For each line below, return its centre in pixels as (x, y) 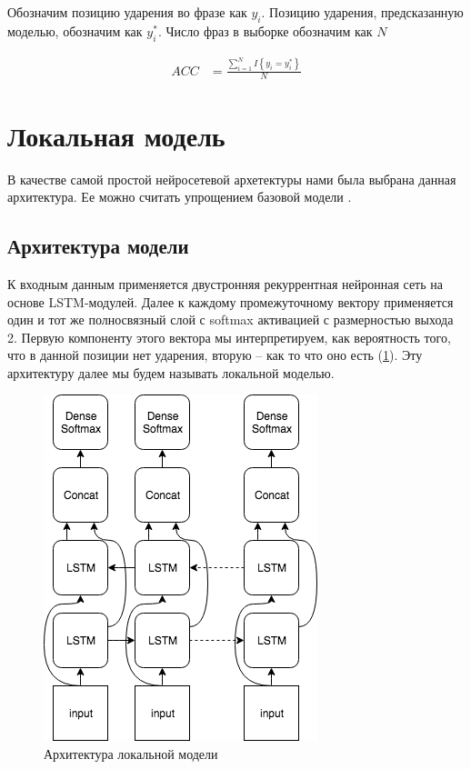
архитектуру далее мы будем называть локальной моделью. (171, 372)
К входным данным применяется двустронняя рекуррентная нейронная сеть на (225, 283)
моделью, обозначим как (75, 30)
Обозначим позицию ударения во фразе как (127, 12)
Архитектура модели (98, 246)
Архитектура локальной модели (131, 754)
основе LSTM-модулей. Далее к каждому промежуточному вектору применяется (230, 301)
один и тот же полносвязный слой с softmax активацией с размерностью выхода (230, 320)
